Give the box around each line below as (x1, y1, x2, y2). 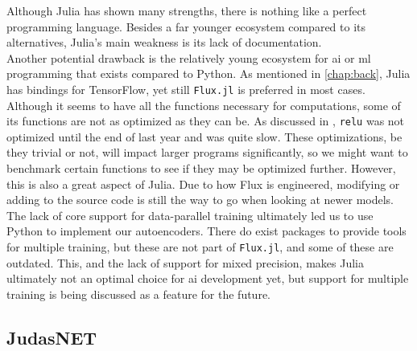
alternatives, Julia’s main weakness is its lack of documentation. (6, 34, 322, 51)
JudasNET (6, 324, 97, 349)
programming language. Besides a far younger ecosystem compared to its (6, 18, 366, 35)
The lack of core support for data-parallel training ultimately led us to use (6, 206, 374, 223)
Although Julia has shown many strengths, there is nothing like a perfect (6, 2, 367, 18)
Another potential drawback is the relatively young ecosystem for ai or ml (6, 49, 371, 66)
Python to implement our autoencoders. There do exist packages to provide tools (6, 222, 407, 239)
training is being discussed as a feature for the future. (6, 285, 271, 302)
